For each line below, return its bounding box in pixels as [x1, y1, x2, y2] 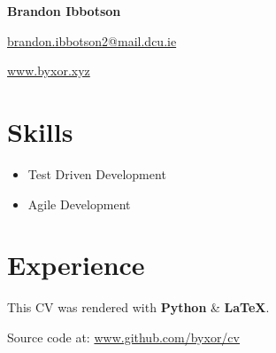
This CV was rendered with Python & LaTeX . [7, 298, 270, 317]
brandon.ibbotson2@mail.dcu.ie [7, 31, 177, 50]
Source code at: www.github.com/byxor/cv [7, 327, 240, 346]
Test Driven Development [27, 164, 166, 183]
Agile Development [27, 194, 131, 213]
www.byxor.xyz [7, 61, 90, 80]
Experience [7, 247, 145, 283]
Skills [7, 113, 73, 149]
